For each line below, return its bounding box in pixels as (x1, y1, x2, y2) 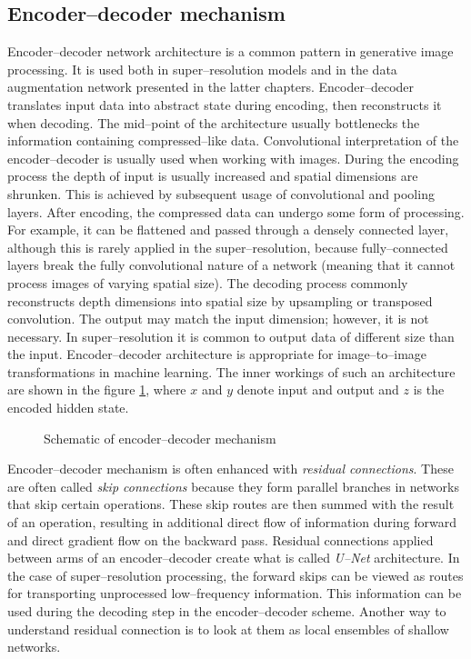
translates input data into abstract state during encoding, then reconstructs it (7, 95, 442, 114)
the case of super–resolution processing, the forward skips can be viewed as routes (7, 565, 464, 584)
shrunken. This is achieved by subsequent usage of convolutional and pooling (7, 184, 435, 203)
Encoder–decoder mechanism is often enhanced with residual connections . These (7, 459, 454, 478)
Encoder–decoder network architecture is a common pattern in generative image (7, 42, 454, 61)
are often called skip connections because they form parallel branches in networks (7, 476, 459, 495)
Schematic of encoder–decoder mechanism (44, 428, 276, 447)
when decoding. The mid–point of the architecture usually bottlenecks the (7, 113, 420, 132)
